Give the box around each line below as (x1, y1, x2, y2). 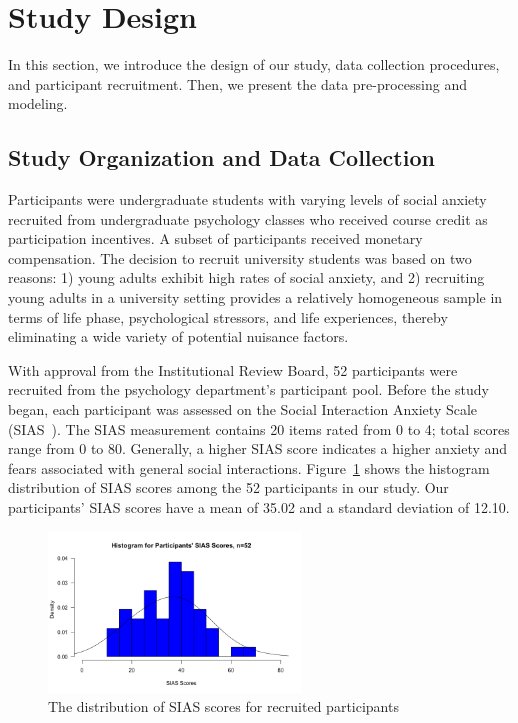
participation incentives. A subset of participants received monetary (8, 228, 423, 249)
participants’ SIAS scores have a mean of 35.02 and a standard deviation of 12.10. (8, 497, 510, 518)
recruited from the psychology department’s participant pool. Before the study (8, 379, 489, 400)
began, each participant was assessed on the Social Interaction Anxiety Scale (8, 399, 478, 420)
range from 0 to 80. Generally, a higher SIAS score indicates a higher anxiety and (8, 438, 508, 459)
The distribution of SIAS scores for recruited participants (48, 696, 399, 717)
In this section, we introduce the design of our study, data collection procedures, (8, 54, 500, 75)
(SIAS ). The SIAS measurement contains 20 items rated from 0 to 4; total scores (8, 418, 510, 439)
